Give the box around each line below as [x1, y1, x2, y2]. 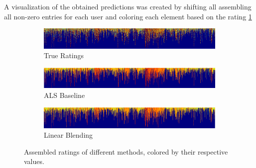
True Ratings [44, 50, 84, 61]
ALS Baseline [44, 89, 85, 100]
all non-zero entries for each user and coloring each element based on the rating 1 [4, 11, 252, 21]
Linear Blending [44, 130, 93, 140]
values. [24, 156, 44, 167]
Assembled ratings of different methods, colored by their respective [24, 146, 228, 157]
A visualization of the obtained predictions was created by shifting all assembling [4, 1, 252, 11]
